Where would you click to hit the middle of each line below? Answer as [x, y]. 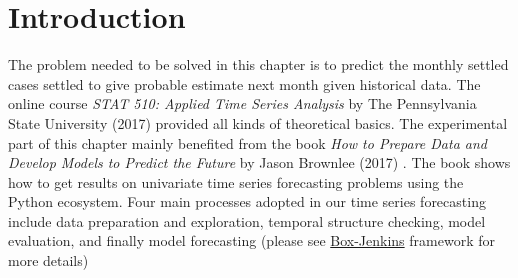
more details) [48, 260]
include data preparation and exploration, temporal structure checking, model [247, 220]
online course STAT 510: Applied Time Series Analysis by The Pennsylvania [242, 103]
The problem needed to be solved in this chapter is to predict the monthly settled [258, 64]
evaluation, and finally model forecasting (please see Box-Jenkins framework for [251, 240]
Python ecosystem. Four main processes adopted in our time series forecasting [247, 201]
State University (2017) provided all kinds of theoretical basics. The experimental [258, 122]
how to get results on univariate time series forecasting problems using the [236, 181]
